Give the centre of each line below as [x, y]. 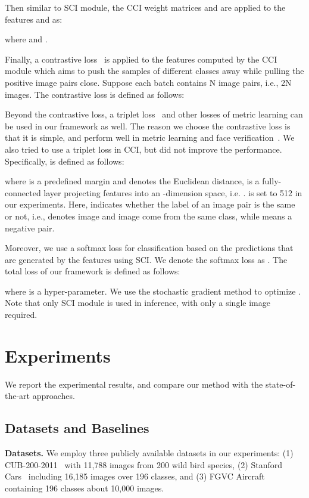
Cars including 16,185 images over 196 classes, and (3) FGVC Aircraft [135, 476]
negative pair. [30, 228]
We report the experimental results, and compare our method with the [134, 384]
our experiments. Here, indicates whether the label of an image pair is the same [150, 204]
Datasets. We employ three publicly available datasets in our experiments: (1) [149, 453]
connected [23, 192]
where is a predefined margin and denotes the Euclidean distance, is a [132, 181]
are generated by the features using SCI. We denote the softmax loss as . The [146, 259]
